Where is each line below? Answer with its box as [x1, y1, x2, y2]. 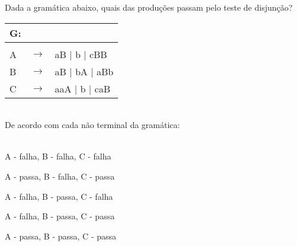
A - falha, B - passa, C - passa [5, 210, 115, 222]
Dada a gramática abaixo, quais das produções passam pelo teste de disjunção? [5, 1, 293, 13]
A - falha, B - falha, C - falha [5, 150, 111, 162]
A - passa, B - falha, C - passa [5, 170, 115, 182]
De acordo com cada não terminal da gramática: [5, 119, 180, 131]
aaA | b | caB [55, 81, 110, 95]
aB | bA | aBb [55, 64, 114, 78]
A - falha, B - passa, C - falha [5, 190, 113, 202]
